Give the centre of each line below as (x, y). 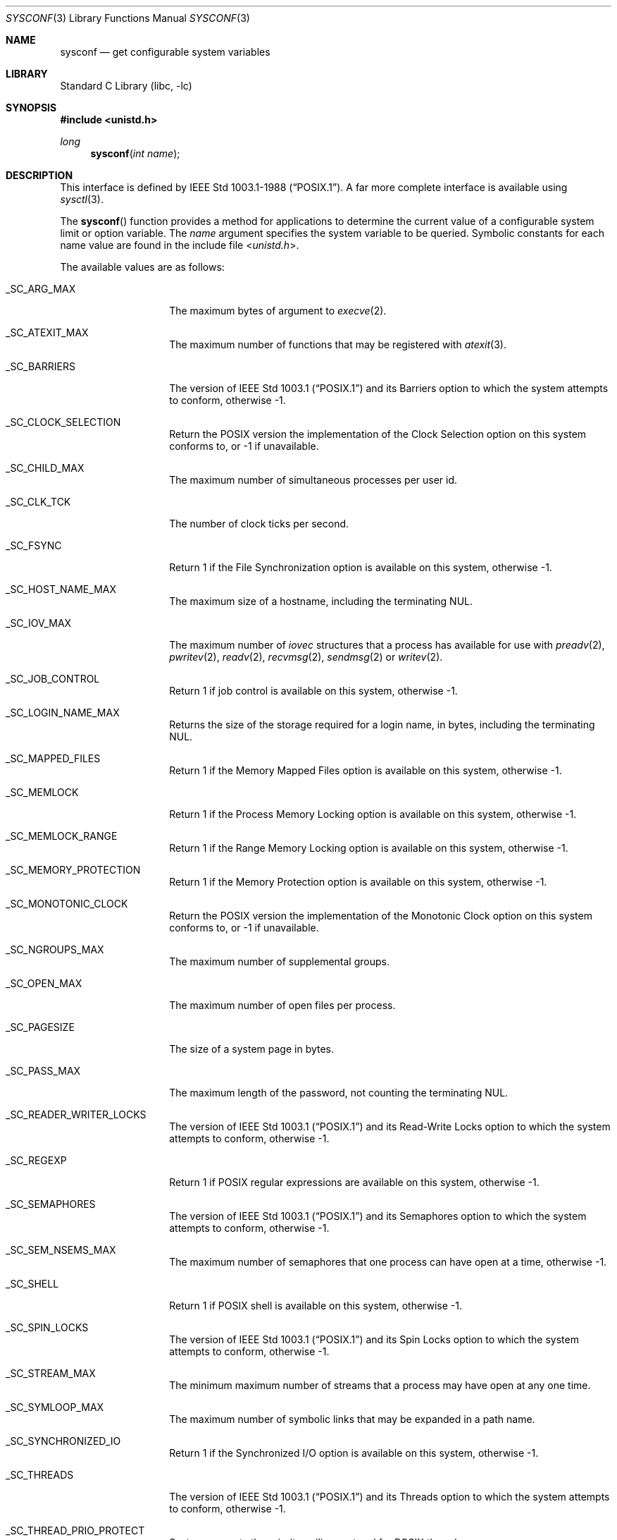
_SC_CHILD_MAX (45, 468)
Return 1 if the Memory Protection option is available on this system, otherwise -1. (358, 882)
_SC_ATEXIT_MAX (47, 332)
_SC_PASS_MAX (43, 1071)
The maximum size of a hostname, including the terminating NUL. (321, 601)
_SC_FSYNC (34, 545)
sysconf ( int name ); (135, 153)
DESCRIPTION (39, 175)
